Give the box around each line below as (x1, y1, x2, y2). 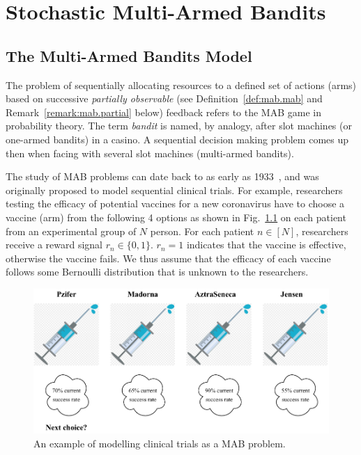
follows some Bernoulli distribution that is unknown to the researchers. (6, 264, 309, 279)
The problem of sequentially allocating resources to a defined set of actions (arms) (6, 77, 357, 92)
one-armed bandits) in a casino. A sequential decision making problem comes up (6, 131, 348, 146)
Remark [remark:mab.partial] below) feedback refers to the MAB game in (6, 104, 321, 119)
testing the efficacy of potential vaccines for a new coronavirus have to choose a (6, 196, 345, 211)
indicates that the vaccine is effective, (186, 237, 346, 252)
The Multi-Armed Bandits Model (6, 45, 252, 66)
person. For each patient (150, 223, 254, 238)
